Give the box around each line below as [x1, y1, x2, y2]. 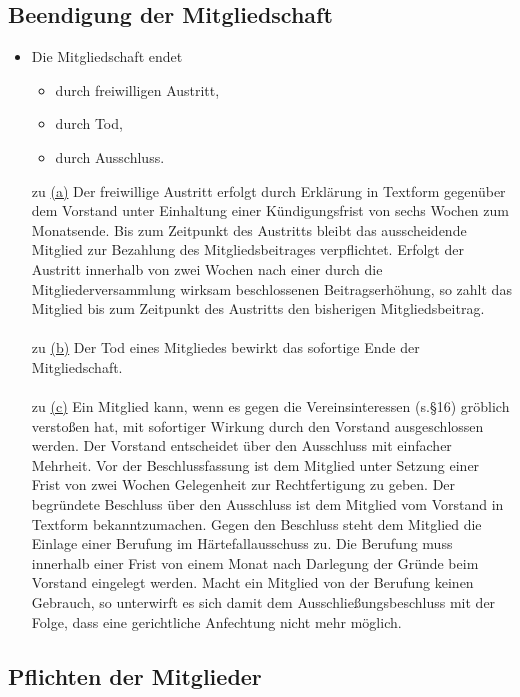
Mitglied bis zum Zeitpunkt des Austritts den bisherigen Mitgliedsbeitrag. [31, 298, 485, 319]
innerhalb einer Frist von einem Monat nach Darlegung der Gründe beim [31, 552, 479, 573]
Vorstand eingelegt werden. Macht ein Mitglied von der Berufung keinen [31, 572, 474, 593]
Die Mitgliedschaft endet [31, 46, 183, 67]
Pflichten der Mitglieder [8, 660, 262, 691]
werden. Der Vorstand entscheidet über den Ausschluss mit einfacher [31, 435, 452, 456]
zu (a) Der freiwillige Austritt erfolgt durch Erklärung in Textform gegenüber [31, 180, 506, 201]
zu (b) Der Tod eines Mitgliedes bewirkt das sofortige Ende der [31, 337, 420, 358]
